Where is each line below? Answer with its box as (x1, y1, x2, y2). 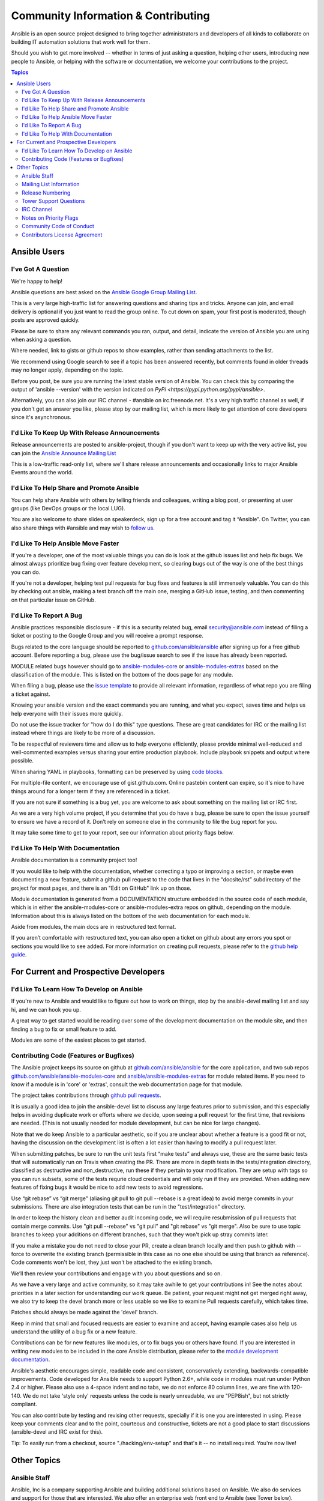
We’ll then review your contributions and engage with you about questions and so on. (11, 1270, 222, 1277)
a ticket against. (11, 690, 50, 698)
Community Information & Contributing (11, 9, 210, 22)
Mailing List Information (22, 181, 80, 188)
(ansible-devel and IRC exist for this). (11, 1428, 103, 1436)
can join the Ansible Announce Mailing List (11, 449, 116, 456)
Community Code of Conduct (22, 223, 94, 230)
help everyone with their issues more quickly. (11, 710, 123, 717)
